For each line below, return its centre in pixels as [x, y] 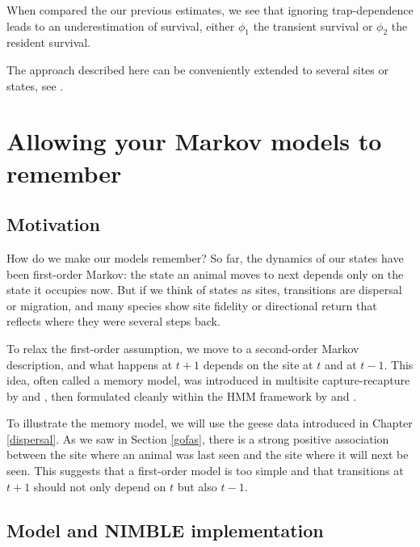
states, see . [35, 85]
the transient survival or [313, 25]
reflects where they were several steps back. [113, 321]
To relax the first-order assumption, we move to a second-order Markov [183, 348]
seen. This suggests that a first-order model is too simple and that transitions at [205, 471]
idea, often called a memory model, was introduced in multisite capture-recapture [208, 380]
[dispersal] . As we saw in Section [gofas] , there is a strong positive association [198, 438]
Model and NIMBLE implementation [165, 530]
